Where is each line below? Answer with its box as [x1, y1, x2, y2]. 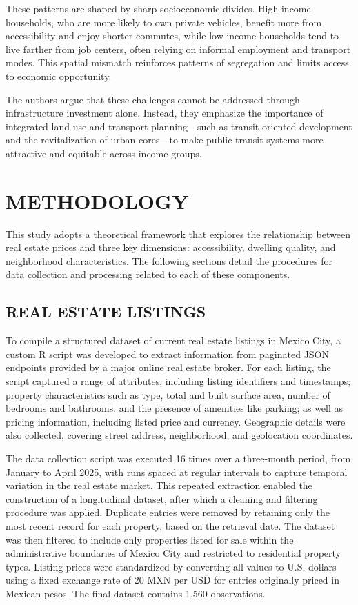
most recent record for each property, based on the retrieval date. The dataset [6, 518, 335, 533]
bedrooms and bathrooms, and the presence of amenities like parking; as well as [6, 401, 344, 415]
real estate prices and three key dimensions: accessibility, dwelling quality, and [6, 240, 336, 255]
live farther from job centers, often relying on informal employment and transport [6, 41, 351, 56]
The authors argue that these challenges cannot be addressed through [6, 92, 300, 106]
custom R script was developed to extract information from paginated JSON [6, 346, 329, 361]
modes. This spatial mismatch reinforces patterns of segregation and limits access [6, 55, 349, 70]
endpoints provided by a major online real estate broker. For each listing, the [6, 360, 331, 375]
